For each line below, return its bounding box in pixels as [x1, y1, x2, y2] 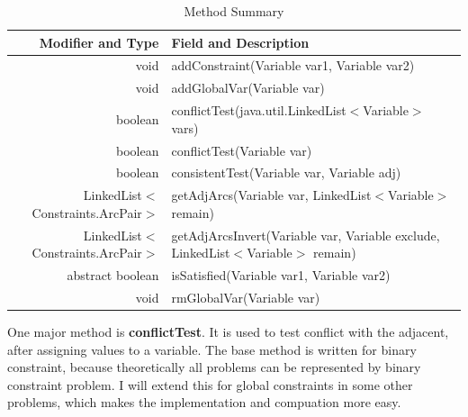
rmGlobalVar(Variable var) [171, 287, 320, 306]
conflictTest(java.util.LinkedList [171, 101, 346, 120]
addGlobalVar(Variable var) [171, 78, 325, 97]
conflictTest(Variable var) [171, 141, 312, 159]
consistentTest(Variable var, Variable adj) [171, 163, 401, 182]
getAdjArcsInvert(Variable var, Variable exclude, [171, 225, 440, 244]
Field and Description [171, 32, 310, 51]
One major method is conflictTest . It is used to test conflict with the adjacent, [7, 322, 449, 341]
